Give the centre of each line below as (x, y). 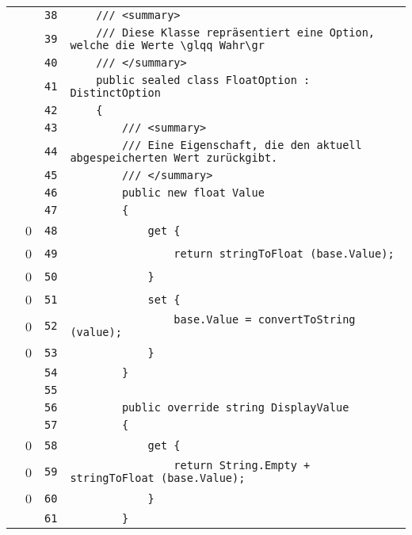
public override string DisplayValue (235, 407)
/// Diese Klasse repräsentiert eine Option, (236, 32)
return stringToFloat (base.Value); (284, 253)
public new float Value (193, 193)
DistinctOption (115, 93)
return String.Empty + (242, 465)
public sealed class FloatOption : (203, 80)
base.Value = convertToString (265, 319)
